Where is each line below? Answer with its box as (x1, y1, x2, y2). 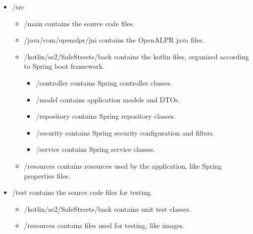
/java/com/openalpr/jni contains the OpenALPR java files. (24, 35, 204, 45)
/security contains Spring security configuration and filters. (36, 127, 215, 138)
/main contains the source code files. (24, 18, 135, 28)
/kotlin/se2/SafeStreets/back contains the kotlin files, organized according (24, 51, 249, 61)
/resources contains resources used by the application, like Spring (24, 160, 222, 171)
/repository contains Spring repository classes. (36, 111, 176, 121)
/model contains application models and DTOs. (36, 94, 180, 104)
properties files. (24, 170, 70, 181)
